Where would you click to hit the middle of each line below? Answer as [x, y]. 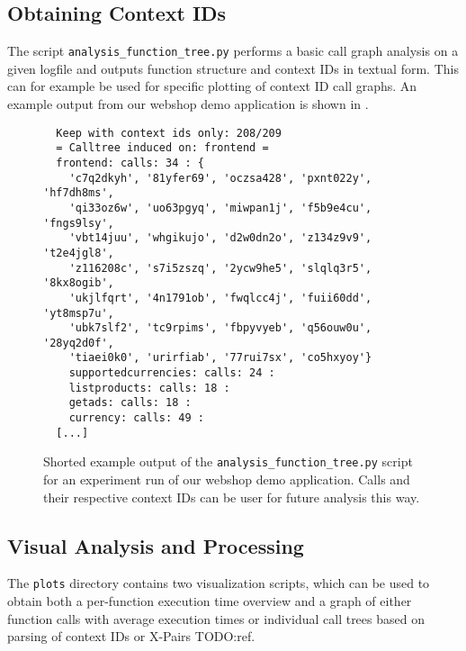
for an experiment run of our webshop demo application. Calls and [227, 479]
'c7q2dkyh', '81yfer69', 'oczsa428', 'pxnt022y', [220, 178]
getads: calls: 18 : [130, 403]
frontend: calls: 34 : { [130, 163]
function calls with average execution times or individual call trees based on [216, 618]
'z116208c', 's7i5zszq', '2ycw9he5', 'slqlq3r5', [220, 268]
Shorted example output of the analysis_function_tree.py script [228, 461]
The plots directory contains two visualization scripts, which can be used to [219, 583]
